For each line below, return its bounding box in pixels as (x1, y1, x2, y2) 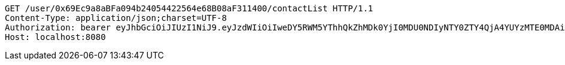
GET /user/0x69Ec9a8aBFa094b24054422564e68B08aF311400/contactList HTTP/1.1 (5, 4, 373, 13)
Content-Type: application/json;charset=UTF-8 (5, 13, 227, 23)
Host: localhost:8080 (5, 32, 106, 42)
